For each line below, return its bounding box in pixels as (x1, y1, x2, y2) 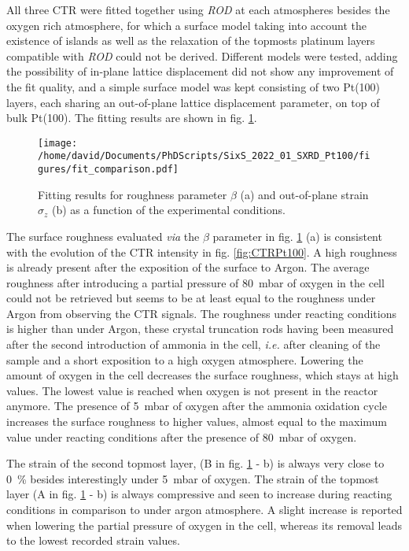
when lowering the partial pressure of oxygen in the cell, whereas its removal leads (6, 516, 403, 533)
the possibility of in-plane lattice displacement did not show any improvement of (6, 63, 394, 80)
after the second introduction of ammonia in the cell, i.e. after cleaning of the (6, 336, 381, 353)
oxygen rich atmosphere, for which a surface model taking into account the (6, 17, 367, 33)
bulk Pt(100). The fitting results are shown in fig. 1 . (6, 109, 257, 126)
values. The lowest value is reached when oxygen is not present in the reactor (6, 382, 378, 398)
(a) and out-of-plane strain (240, 186, 369, 202)
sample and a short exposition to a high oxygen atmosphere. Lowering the (6, 351, 363, 368)
